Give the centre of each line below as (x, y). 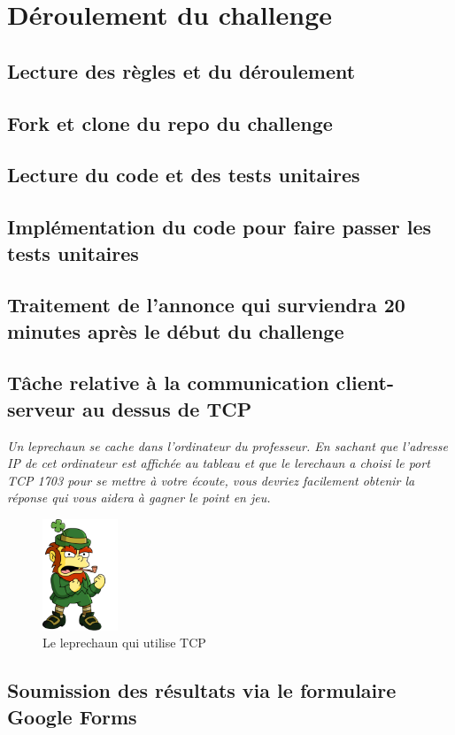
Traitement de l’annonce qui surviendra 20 (206, 305)
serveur (42, 408)
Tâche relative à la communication (168, 383)
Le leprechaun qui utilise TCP (124, 643)
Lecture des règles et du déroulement (181, 70)
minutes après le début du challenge (176, 330)
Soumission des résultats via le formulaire (202, 690)
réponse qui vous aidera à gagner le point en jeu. (139, 498)
